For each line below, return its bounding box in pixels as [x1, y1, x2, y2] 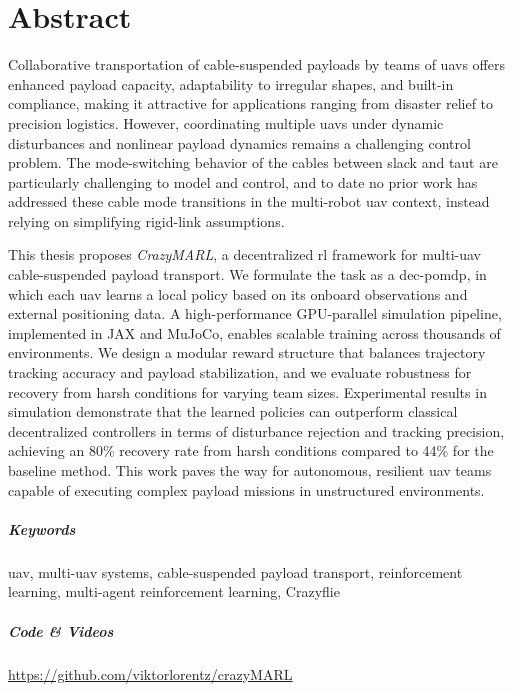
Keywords [8, 518, 76, 539]
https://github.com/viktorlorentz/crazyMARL [8, 663, 293, 684]
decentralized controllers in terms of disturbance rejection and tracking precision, [8, 420, 505, 441]
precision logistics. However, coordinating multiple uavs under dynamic [8, 112, 444, 133]
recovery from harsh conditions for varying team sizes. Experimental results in [8, 381, 487, 402]
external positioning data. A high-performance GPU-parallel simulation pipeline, [8, 303, 502, 324]
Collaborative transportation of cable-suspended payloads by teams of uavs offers [8, 54, 505, 75]
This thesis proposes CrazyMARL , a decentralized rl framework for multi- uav [8, 244, 481, 265]
